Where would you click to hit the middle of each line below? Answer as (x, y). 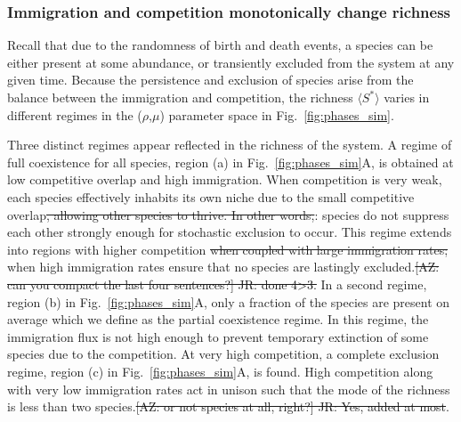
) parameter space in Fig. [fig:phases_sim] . (277, 114)
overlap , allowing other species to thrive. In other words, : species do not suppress (228, 214)
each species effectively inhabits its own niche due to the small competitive (211, 196)
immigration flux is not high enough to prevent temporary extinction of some (218, 336)
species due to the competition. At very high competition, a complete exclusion (223, 354)
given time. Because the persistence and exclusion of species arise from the (210, 80)
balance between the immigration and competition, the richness (180, 97)
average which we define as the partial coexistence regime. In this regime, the (218, 319)
